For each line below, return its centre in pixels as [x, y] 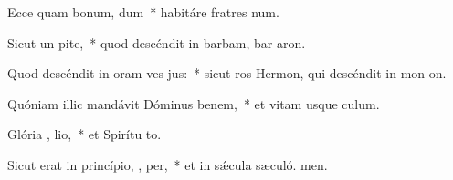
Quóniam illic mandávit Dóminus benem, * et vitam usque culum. [194, 103]
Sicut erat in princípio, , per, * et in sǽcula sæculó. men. [168, 164]
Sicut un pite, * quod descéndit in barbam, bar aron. [157, 42]
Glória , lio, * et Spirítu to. [84, 134]
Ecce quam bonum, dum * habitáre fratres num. [143, 12]
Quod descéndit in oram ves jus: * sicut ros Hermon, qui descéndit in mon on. [227, 73]
